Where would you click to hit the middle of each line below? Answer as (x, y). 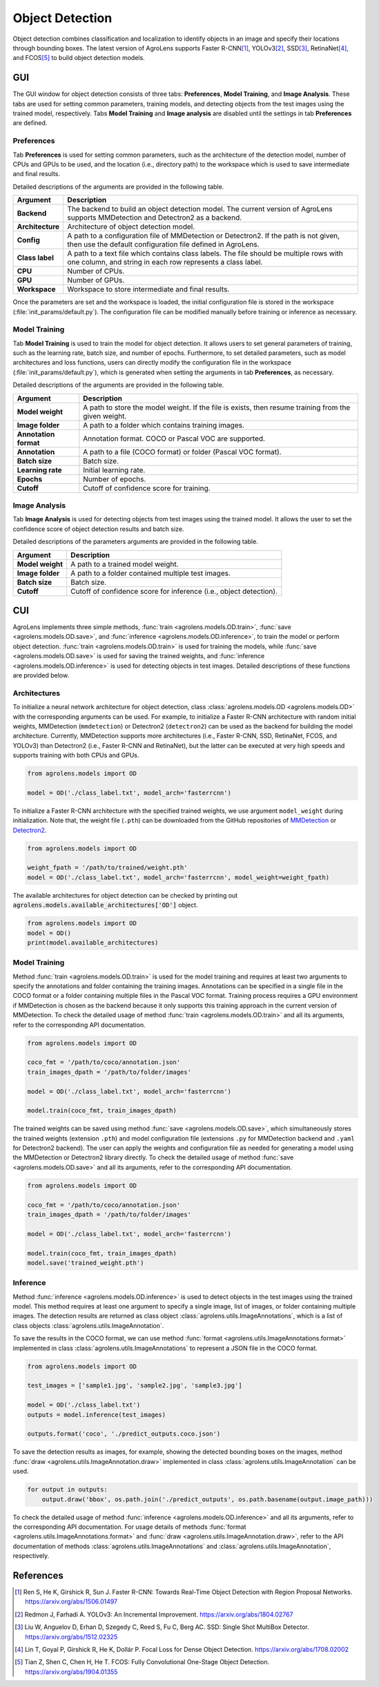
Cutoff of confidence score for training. (147, 488)
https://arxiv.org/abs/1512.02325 (71, 1637)
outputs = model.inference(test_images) (96, 1415)
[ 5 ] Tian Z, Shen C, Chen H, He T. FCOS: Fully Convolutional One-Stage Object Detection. (142, 1662)
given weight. (105, 416)
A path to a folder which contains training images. (164, 425)
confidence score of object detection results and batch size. (98, 529)
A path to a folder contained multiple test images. (150, 573)
